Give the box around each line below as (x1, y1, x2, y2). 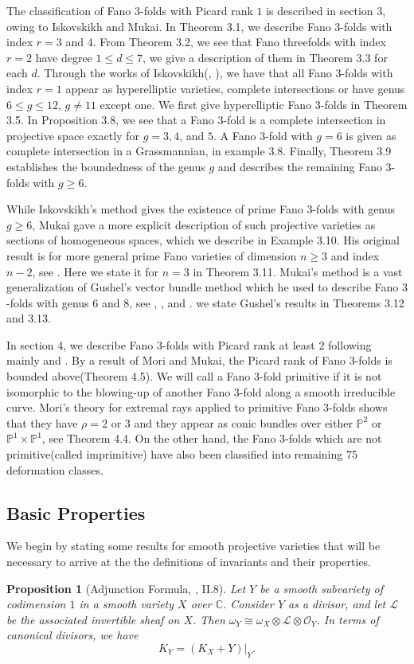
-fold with (265, 127, 313, 143)
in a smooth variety (79, 596, 174, 612)
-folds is (354, 352, 393, 369)
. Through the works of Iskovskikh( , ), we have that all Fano (37, 64, 332, 81)
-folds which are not (285, 430, 382, 447)
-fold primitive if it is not (259, 368, 382, 385)
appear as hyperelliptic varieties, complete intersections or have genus (65, 80, 405, 96)
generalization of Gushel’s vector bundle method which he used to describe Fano (6, 279, 399, 295)
